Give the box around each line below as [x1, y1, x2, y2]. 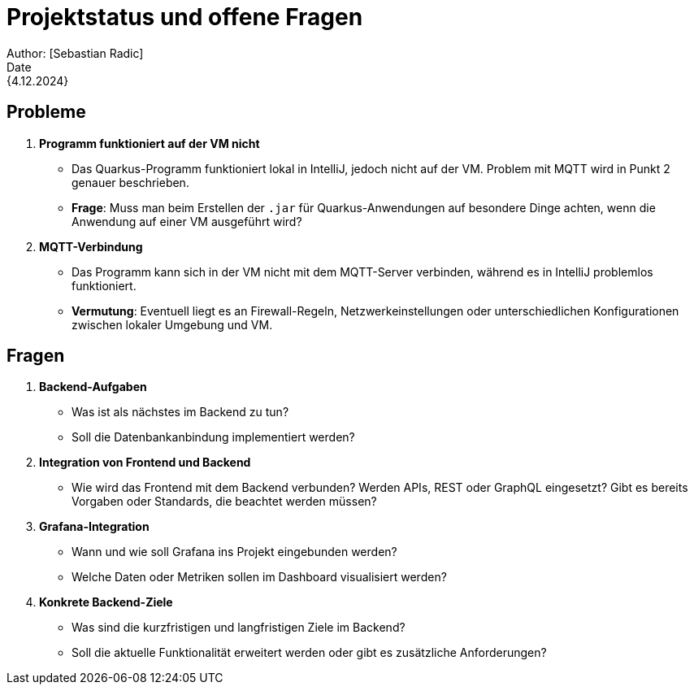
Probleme [7, 102, 86, 123]
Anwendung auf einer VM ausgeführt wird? [72, 214, 302, 228]
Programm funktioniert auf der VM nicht [39, 136, 260, 150]
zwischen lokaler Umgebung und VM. [72, 317, 273, 332]
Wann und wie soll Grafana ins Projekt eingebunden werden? [72, 545, 397, 559]
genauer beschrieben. [72, 175, 189, 189]
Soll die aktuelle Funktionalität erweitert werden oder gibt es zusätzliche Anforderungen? [72, 645, 547, 660]
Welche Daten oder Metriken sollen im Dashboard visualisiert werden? [72, 570, 447, 585]
